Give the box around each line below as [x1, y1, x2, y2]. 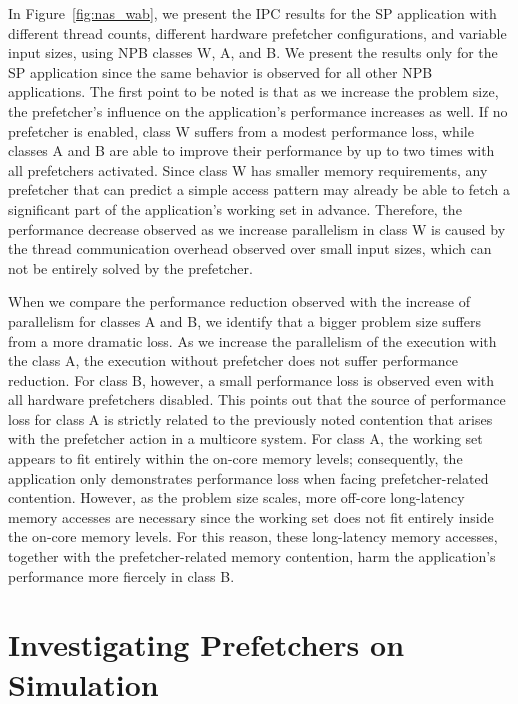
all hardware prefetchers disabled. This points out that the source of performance [8, 389, 506, 410]
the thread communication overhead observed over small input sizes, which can [8, 238, 492, 259]
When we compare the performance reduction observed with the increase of [8, 291, 470, 312]
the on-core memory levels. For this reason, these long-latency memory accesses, [8, 526, 498, 547]
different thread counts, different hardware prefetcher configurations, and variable [8, 22, 507, 43]
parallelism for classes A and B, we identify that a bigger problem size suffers [8, 310, 481, 331]
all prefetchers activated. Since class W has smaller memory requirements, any [8, 159, 488, 180]
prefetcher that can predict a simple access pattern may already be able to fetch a [8, 179, 511, 200]
